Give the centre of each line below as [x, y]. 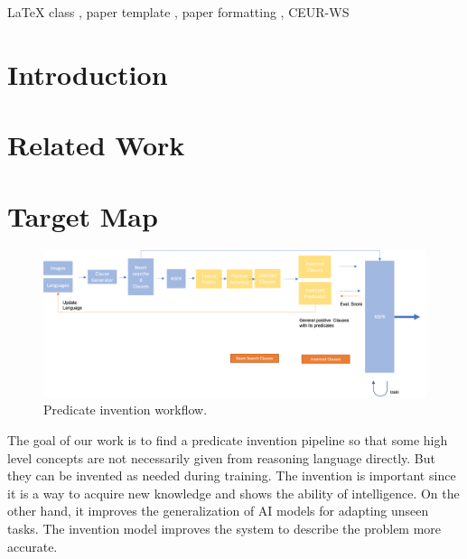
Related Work [96, 145]
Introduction [88, 74]
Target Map [83, 215]
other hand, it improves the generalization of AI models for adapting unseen [218, 511]
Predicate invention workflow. [126, 410]
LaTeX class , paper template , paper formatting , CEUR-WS [178, 12]
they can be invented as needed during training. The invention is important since [232, 475]
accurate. [33, 546]
